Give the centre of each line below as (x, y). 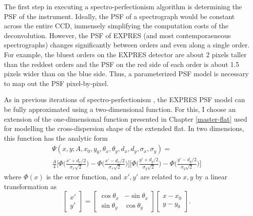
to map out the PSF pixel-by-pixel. (56, 83)
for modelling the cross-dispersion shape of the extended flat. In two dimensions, (124, 128)
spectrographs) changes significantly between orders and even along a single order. (127, 45)
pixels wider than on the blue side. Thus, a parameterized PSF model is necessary (126, 74)
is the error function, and (84, 177)
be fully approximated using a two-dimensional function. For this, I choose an (120, 109)
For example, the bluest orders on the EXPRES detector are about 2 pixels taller (125, 54)
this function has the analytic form (56, 138)
